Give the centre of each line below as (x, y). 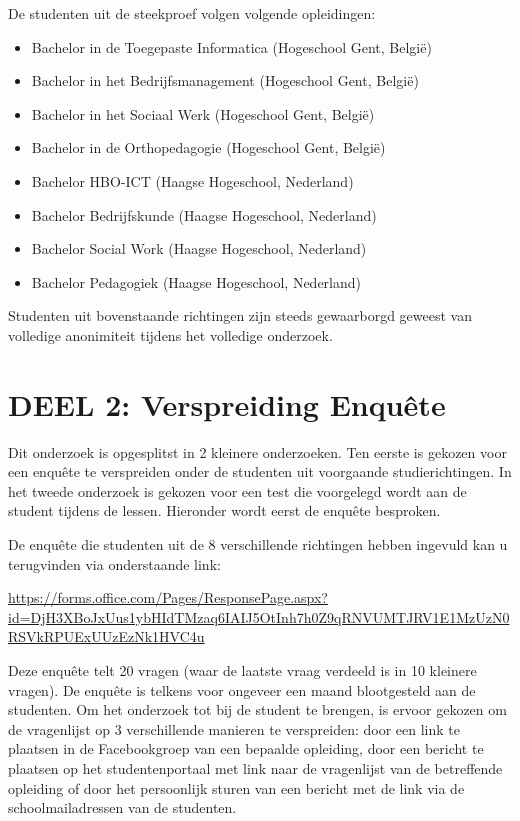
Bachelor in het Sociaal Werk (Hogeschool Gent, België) (203, 113)
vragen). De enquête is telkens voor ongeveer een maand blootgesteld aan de (242, 689)
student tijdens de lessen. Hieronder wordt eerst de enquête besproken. (224, 510)
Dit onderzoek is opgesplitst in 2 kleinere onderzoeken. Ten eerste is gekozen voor (257, 451)
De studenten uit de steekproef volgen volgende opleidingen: (192, 13)
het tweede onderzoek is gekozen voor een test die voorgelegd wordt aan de (237, 490)
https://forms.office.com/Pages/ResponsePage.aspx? (168, 597)
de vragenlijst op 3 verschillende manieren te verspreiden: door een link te (234, 728)
